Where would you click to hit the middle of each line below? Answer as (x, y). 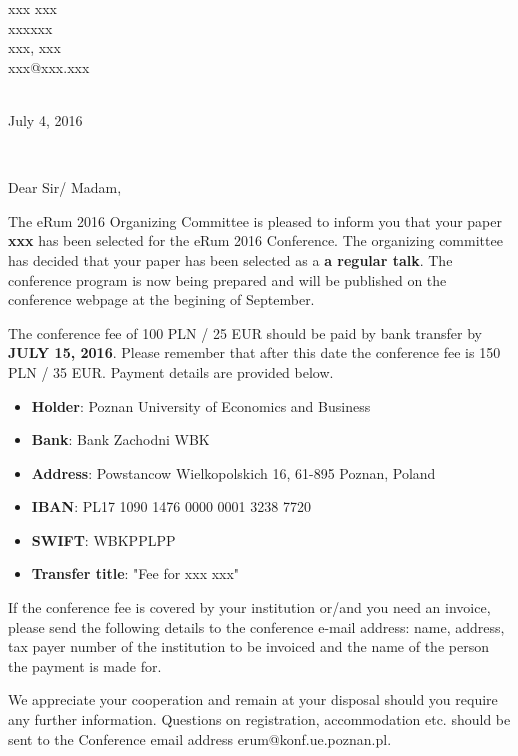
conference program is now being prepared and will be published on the (227, 279)
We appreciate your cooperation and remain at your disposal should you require (253, 699)
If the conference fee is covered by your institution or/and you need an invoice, (249, 607)
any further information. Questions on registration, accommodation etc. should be (259, 719)
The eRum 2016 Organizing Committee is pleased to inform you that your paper (255, 220)
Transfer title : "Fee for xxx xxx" (135, 573)
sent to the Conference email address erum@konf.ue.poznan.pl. (200, 738)
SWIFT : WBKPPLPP (103, 539)
